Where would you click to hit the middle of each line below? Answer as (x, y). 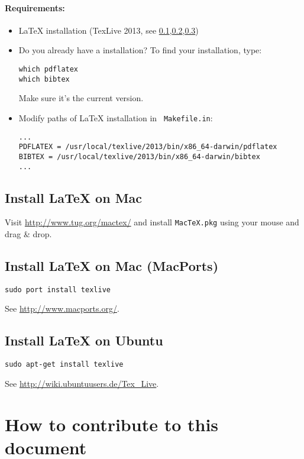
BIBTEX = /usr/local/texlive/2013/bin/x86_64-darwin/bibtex (139, 156)
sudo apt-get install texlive (64, 365)
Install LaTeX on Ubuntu (84, 340)
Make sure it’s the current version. (81, 98)
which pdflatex (48, 69)
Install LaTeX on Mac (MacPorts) (112, 266)
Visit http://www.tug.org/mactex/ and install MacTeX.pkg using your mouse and (152, 222)
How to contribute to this (112, 424)
